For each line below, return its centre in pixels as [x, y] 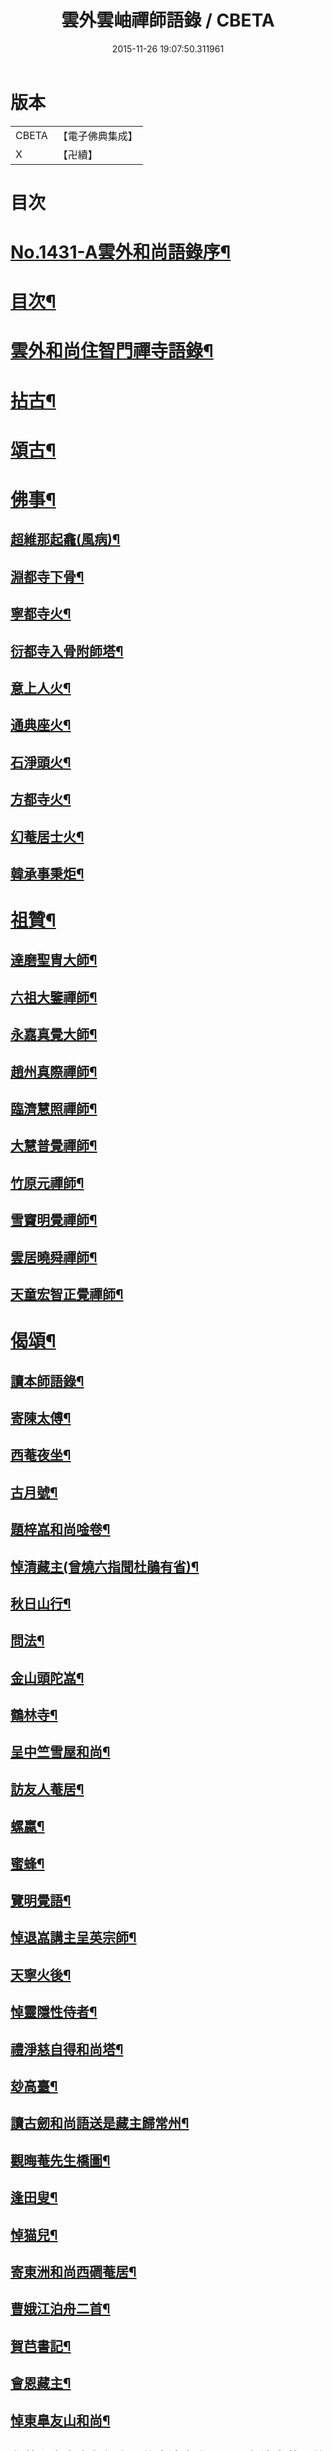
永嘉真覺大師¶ [54, 1034]
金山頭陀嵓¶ [47, 1677]
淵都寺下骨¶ [47, 576]
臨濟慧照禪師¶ [54, 1109]
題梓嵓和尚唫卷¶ [60, 1529]
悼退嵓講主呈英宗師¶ [73, 1937]
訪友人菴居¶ [47, 1789]
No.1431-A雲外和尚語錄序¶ [121, 252]
